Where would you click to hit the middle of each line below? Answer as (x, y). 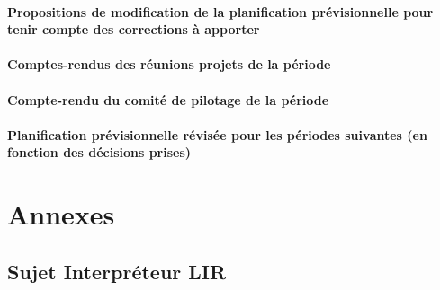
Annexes (61, 214)
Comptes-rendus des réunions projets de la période (169, 64)
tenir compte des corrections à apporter (134, 29)
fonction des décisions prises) (99, 152)
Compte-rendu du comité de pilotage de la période (168, 99)
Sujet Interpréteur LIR (117, 271)
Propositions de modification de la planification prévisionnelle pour (220, 11)
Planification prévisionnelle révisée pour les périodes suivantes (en (217, 134)
